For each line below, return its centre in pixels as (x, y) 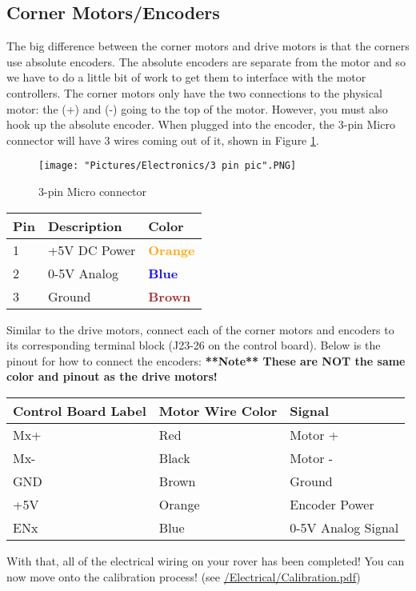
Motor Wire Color (218, 410)
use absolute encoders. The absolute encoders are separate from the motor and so (206, 61)
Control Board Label (80, 410)
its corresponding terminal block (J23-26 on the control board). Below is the (194, 345)
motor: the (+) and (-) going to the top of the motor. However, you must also (197, 108)
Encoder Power (332, 504)
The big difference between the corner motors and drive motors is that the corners (208, 46)
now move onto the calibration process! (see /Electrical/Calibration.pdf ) (184, 576)
